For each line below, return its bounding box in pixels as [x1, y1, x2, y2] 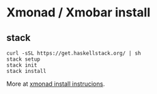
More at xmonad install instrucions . [6, 80, 105, 88]
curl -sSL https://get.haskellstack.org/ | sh [6, 50, 141, 57]
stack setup [6, 56, 40, 63]
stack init [6, 62, 38, 69]
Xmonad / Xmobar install [6, 5, 151, 20]
